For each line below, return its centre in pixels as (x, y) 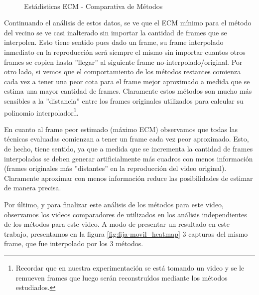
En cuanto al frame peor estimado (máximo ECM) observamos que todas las (121, 129)
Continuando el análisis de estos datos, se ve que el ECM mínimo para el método (128, 23)
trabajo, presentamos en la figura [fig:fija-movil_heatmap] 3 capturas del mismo (126, 233)
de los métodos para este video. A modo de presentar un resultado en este (117, 224)
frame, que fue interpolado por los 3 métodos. (74, 243)
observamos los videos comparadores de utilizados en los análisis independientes (126, 214)
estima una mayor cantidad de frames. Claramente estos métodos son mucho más (128, 91)
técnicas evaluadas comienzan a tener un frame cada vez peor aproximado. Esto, (127, 139)
